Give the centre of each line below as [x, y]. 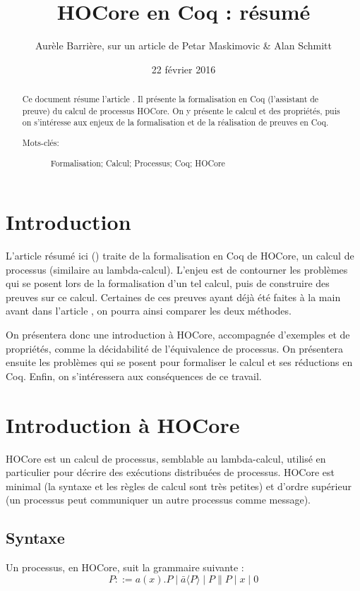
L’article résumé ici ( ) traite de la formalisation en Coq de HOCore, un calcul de [180, 256]
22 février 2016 [184, 69]
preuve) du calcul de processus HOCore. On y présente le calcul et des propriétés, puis [181, 110]
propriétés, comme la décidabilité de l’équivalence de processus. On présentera [175, 348]
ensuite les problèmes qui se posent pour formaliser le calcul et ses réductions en [179, 362]
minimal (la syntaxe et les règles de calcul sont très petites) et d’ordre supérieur [179, 486]
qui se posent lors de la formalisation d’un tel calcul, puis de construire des [168, 283]
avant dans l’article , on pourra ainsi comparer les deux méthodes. [149, 311]
